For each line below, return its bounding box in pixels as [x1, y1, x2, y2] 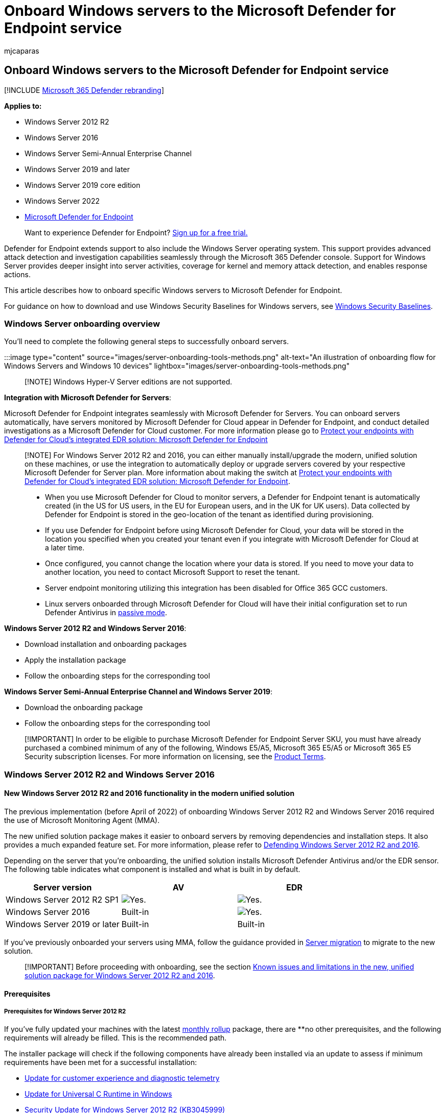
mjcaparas [4, 46, 39, 55]
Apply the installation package [25, 656, 126, 665]
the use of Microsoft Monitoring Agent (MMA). [4, 815, 160, 825]
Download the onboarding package [25, 703, 143, 712]
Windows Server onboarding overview [4, 318, 160, 329]
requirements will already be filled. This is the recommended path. [4, 1033, 227, 1043]
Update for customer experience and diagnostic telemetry [25, 1074, 220, 1083]
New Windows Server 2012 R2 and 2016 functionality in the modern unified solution [4, 789, 295, 798]
